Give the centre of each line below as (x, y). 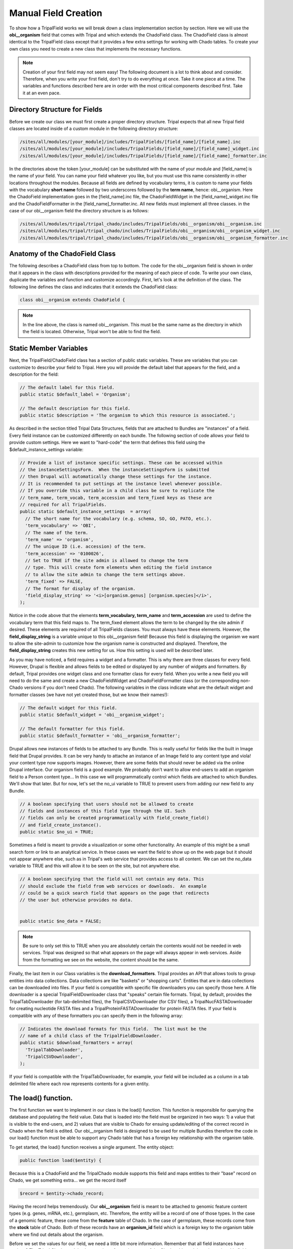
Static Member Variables (49, 348)
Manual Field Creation (56, 13)
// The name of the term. (57, 533)
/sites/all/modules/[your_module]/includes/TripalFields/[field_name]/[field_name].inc (130, 142)
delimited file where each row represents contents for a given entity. (79, 1084)
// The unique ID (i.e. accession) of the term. (86, 547)
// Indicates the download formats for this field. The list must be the (113, 1029)
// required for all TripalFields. (63, 504)
